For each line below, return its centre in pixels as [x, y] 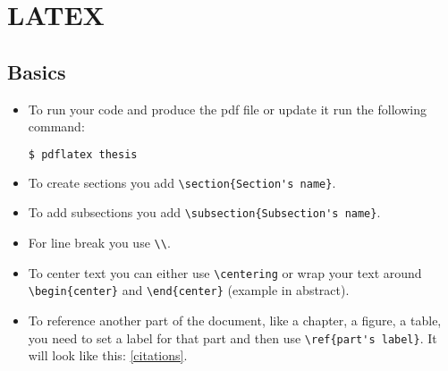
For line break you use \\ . [99, 242]
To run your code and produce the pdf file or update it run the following [227, 109]
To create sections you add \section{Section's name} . [182, 182]
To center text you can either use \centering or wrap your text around [225, 272]
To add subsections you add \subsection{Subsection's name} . [204, 212]
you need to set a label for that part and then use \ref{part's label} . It [232, 337]
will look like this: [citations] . [108, 355]
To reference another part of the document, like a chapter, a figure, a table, [235, 320]
